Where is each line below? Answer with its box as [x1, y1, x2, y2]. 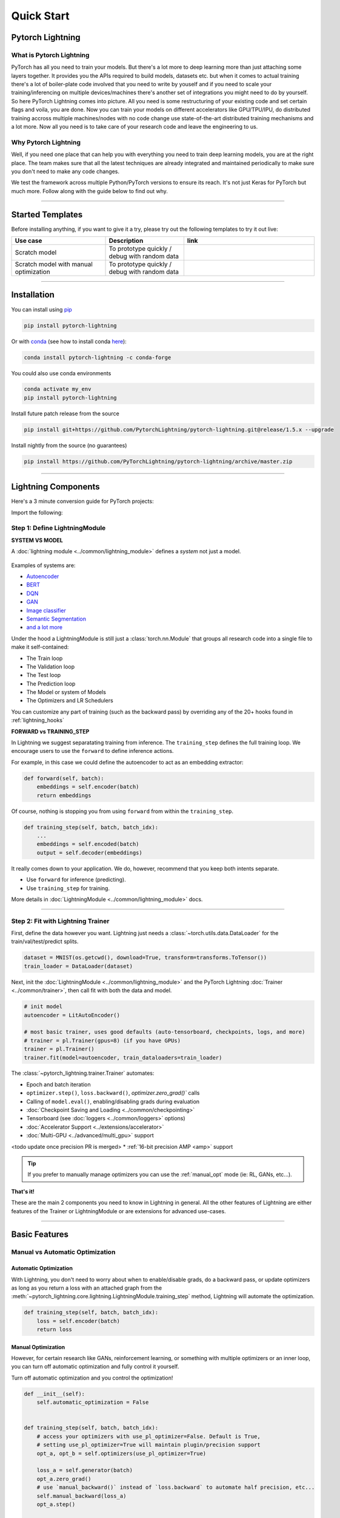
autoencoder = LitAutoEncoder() [24, 1012, 121, 1018]
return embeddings [36, 792, 92, 798]
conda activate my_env [24, 386, 92, 393]
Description [108, 237, 144, 245]
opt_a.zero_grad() [36, 1475, 92, 1482]
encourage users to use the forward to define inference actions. [11, 747, 174, 755]
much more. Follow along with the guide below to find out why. [11, 187, 168, 194]
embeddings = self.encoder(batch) [36, 783, 139, 791]
